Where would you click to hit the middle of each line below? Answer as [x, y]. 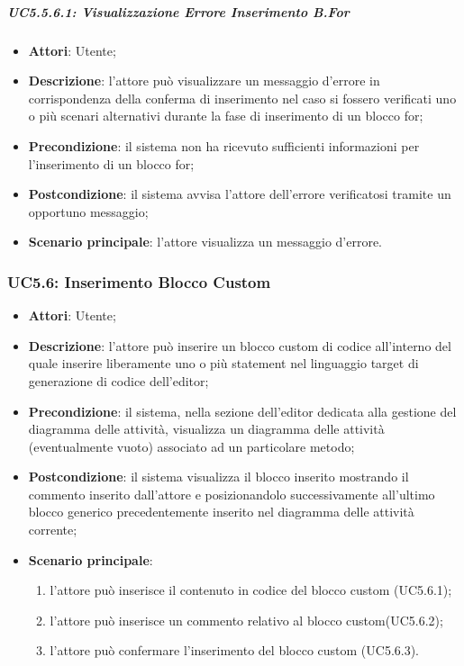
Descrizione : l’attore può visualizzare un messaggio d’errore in [204, 81]
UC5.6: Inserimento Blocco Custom [139, 281]
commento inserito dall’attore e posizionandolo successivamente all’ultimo [232, 494]
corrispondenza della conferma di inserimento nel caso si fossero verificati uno [242, 98]
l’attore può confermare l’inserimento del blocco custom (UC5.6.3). [235, 650]
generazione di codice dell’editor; [118, 380]
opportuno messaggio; [88, 211]
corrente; [53, 530]
